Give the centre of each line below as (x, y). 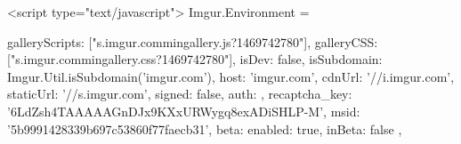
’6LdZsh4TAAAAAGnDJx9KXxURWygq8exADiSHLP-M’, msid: (184, 111)
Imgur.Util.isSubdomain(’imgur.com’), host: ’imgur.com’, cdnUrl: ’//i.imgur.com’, (231, 76)
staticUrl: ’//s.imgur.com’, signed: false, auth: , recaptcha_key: (180, 94)
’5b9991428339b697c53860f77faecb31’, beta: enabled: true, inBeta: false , (205, 128)
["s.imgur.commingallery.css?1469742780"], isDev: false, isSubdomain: (195, 59)
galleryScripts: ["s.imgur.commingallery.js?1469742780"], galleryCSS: (193, 41)
